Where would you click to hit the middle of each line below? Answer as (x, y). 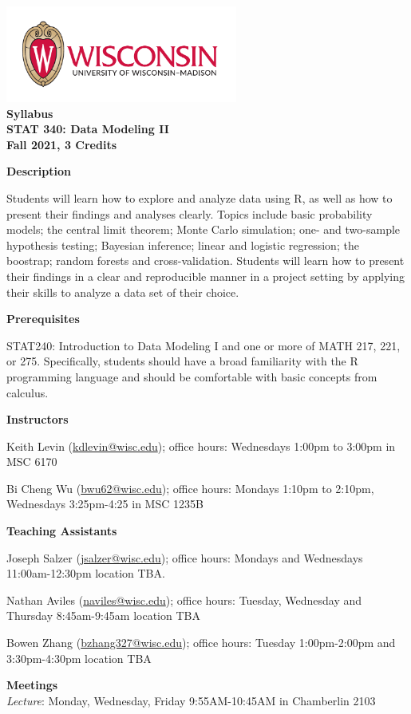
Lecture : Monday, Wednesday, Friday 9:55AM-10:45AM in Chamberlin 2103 (191, 700)
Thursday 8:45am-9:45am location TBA (103, 615)
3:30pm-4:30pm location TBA (79, 658)
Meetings (32, 685)
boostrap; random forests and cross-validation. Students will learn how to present (205, 260)
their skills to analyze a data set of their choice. (123, 292)
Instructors (38, 419)
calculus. (28, 392)
